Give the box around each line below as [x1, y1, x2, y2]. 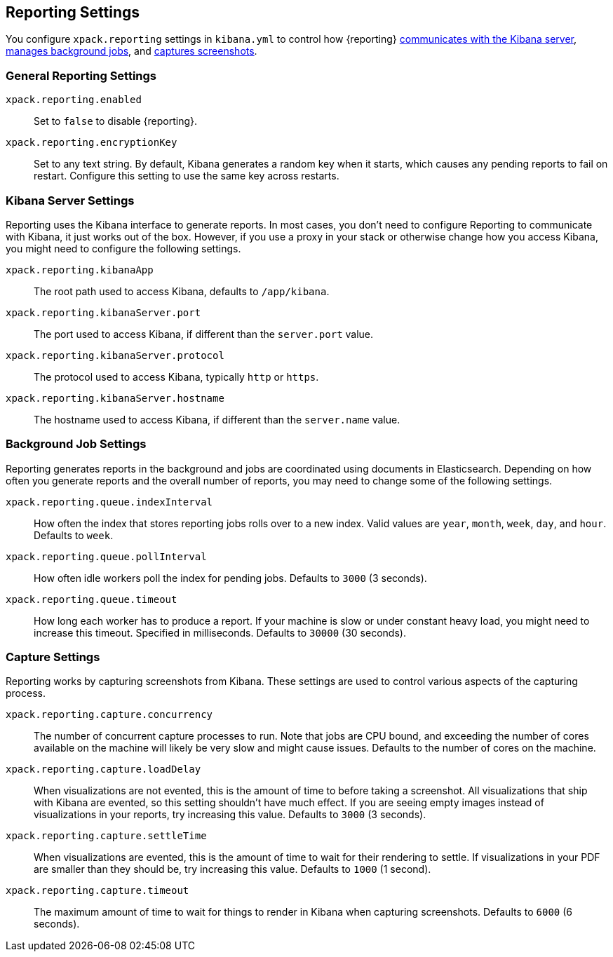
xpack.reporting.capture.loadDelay [6, 763, 201, 775]
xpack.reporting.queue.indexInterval [6, 496, 213, 508]
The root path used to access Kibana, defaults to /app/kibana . [34, 285, 330, 297]
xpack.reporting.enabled [6, 94, 142, 106]
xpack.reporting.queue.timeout [6, 593, 177, 605]
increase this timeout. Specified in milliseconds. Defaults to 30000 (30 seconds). [34, 626, 406, 639]
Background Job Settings [6, 437, 147, 452]
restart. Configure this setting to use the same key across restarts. [34, 170, 339, 182]
